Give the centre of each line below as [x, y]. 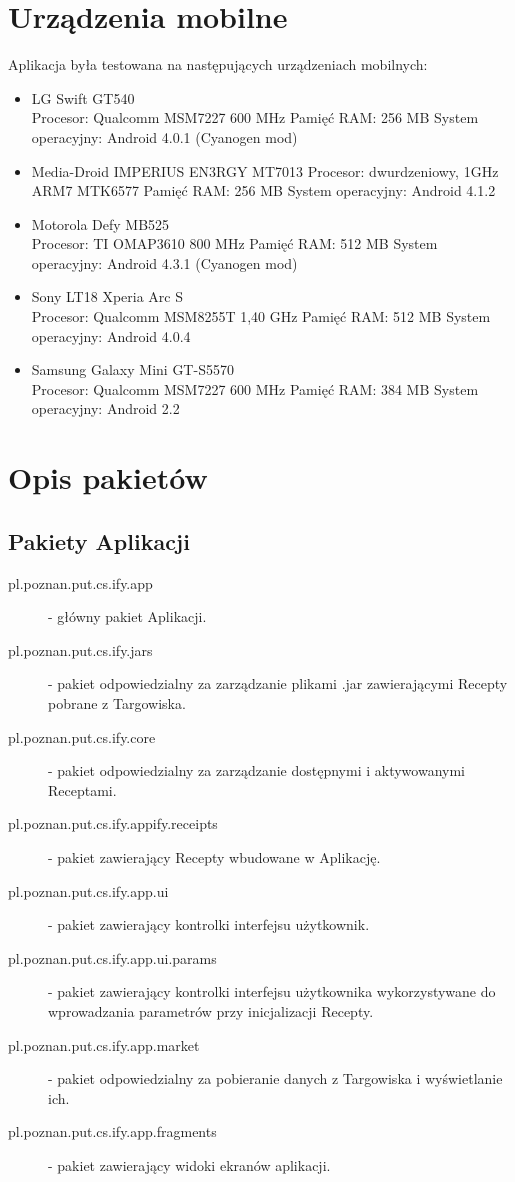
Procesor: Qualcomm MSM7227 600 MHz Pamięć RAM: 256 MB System [255, 117]
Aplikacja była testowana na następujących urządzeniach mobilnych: [218, 64]
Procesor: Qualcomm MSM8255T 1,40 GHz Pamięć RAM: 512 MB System [261, 316]
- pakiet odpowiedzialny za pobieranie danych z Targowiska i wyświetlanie [275, 1078]
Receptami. [82, 789]
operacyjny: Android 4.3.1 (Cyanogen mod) [164, 262]
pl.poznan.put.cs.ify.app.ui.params [112, 957]
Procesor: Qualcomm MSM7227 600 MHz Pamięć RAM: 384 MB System [255, 388]
